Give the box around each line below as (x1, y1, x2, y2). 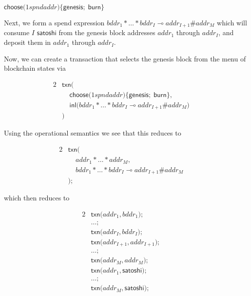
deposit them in (4, 37, 51, 47)
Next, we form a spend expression (4, 18, 105, 27)
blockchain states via (4, 63, 66, 73)
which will (217, 18, 247, 27)
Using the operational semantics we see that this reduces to (4, 128, 181, 138)
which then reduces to (4, 193, 70, 203)
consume (4, 27, 30, 38)
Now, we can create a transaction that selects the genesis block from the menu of (4, 53, 246, 63)
